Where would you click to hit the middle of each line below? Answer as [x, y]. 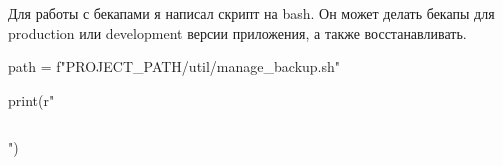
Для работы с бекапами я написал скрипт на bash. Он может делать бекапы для [251, 13]
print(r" [31, 99]
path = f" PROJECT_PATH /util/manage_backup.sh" [174, 66]
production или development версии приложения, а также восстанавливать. [237, 32]
